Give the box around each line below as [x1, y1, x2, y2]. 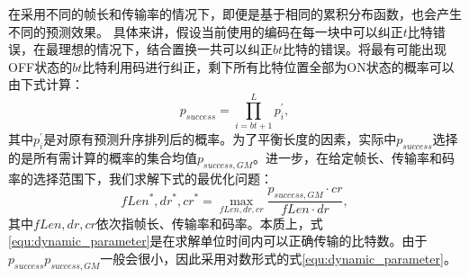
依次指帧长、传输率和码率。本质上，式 [95, 213, 323, 232]
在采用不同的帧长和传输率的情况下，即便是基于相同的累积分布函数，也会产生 [8, 4, 462, 22]
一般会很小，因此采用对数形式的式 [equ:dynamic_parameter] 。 [100, 248, 456, 267]
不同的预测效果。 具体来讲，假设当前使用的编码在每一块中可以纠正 [8, 22, 403, 40]
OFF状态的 [8, 57, 73, 76]
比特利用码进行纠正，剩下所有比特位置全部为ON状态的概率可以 [82, 57, 455, 76]
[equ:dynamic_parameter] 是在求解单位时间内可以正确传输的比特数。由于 [8, 231, 428, 250]
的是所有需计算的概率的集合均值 [8, 148, 197, 166]
